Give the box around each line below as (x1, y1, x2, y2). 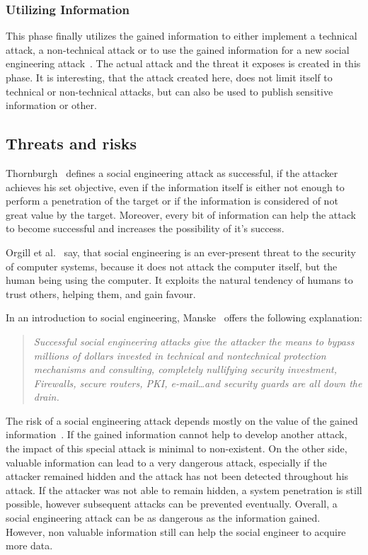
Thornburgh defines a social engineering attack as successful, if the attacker (6, 165, 338, 180)
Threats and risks (6, 132, 137, 154)
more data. (6, 538, 53, 553)
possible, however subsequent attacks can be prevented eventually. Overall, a (6, 496, 338, 511)
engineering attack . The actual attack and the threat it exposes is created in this (6, 56, 361, 71)
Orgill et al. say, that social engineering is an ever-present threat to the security (6, 244, 356, 259)
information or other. (6, 98, 97, 113)
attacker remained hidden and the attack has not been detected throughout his (6, 469, 349, 484)
